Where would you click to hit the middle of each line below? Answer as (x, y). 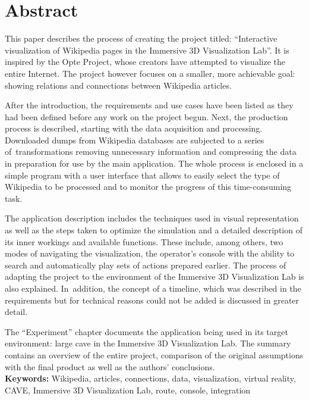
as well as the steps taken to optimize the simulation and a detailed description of (154, 230)
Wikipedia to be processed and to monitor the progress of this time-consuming (148, 187)
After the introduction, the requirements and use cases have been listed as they (149, 105)
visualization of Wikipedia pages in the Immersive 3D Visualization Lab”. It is (147, 50)
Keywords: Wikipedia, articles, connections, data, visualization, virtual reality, (150, 378)
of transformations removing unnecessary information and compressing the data (151, 151)
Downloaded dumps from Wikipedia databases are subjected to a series (135, 140)
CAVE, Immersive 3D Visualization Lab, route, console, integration (128, 390)
